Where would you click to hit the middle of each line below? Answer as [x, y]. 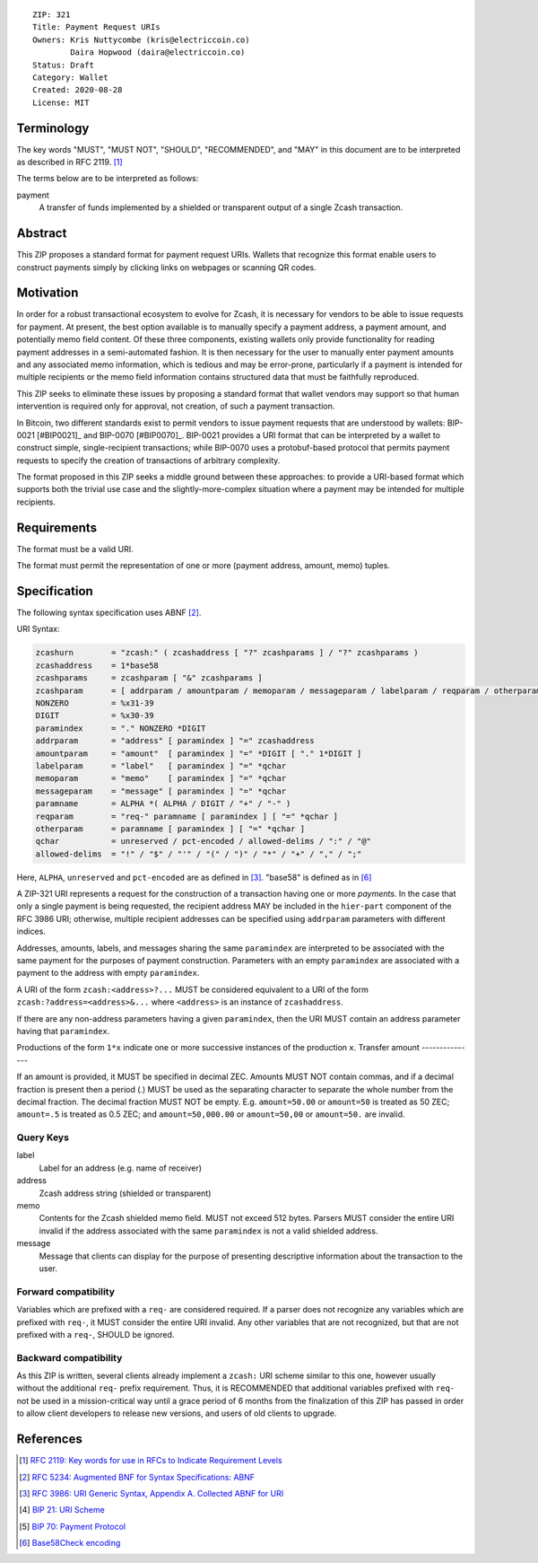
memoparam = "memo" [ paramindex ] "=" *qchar [161, 778]
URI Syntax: [38, 629]
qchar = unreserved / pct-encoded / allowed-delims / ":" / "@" [204, 841]
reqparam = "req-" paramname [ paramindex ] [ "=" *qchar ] [187, 816]
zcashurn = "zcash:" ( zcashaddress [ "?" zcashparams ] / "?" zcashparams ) [227, 653]
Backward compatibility [69, 1357]
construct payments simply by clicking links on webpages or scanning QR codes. [167, 267]
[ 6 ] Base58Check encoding [70, 1543]
